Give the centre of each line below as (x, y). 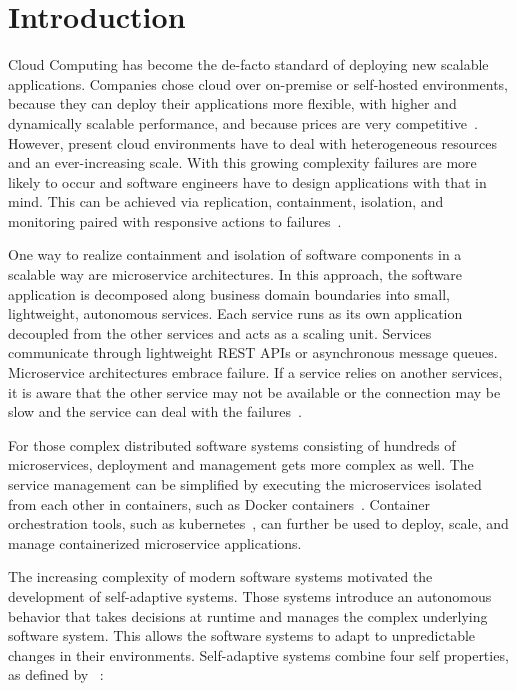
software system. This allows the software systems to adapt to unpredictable (242, 635)
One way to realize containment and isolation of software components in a (235, 254)
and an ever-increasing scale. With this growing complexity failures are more (242, 162)
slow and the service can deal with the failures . (155, 411)
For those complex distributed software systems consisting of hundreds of (232, 444)
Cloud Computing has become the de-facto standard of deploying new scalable (248, 64)
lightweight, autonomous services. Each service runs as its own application (235, 313)
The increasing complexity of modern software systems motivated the (220, 576)
